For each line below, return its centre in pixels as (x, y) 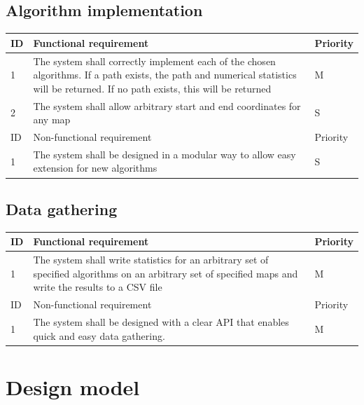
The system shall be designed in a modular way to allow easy (164, 154)
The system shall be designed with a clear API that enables (161, 321)
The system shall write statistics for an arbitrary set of (151, 260)
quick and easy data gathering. (99, 335)
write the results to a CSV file (98, 287)
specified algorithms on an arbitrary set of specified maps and (166, 273)
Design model (73, 386)
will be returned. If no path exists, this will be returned (152, 88)
